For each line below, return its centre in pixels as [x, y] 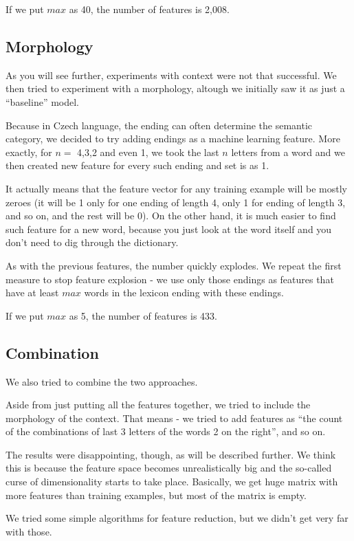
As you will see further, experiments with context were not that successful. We [171, 75]
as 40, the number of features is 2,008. [149, 9]
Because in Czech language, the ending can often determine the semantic [159, 125]
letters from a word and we [288, 152]
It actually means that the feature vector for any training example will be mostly [176, 188]
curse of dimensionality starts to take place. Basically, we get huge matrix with [172, 482]
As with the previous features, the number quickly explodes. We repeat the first [174, 265]
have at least [32, 292]
